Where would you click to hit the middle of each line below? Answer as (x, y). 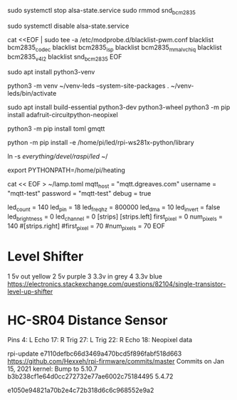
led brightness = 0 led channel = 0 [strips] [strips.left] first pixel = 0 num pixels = (115, 217)
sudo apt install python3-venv (51, 72)
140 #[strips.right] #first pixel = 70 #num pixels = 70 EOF (86, 226)
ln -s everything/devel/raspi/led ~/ (58, 156)
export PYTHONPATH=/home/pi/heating (67, 170)
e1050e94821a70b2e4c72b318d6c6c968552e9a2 (81, 390)
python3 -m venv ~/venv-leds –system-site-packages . (88, 86)
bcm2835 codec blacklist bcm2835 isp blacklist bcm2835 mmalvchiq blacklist (115, 48)
